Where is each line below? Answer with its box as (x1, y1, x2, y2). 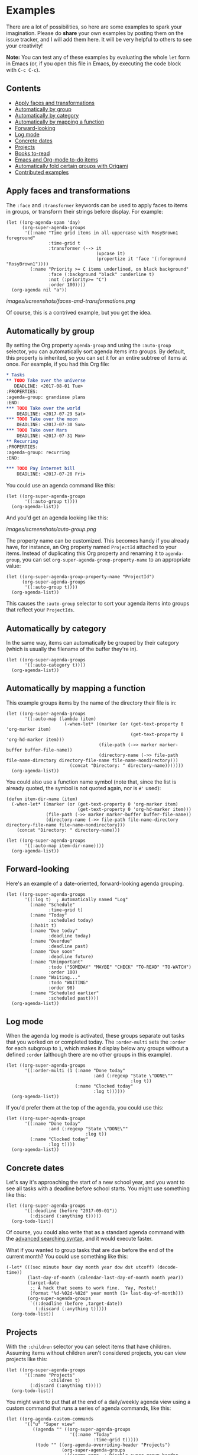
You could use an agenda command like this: (6, 482, 115, 489)
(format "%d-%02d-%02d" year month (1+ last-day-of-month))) (30, 1291, 184, 1296)
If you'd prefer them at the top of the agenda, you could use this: (6, 1104, 164, 1111)
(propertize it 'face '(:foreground (96, 256, 186, 262)
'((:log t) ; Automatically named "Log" (24, 896, 128, 902)
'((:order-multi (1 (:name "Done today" (24, 1068, 126, 1074)
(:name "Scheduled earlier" (30, 990, 99, 996)
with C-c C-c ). (6, 66, 40, 73)
